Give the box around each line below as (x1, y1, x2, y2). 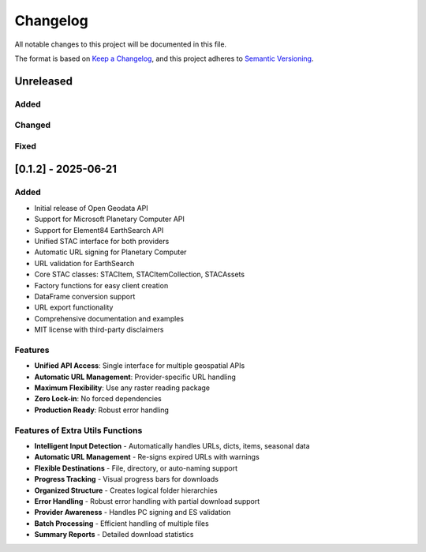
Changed (14, 119, 51, 130)
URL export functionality (34, 302, 114, 312)
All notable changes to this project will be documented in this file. (14, 39, 227, 49)
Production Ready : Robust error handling (34, 405, 170, 415)
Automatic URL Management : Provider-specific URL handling (34, 372, 237, 381)
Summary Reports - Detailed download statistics (34, 530, 194, 539)
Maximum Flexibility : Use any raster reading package (34, 383, 211, 392)
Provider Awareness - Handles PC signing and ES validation (34, 508, 231, 517)
